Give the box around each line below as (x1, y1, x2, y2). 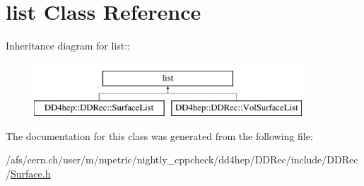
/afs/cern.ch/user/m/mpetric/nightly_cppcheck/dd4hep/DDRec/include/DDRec (6, 152, 358, 167)
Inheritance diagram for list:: (6, 38, 130, 53)
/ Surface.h (6, 166, 51, 181)
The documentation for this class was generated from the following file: (6, 128, 313, 143)
